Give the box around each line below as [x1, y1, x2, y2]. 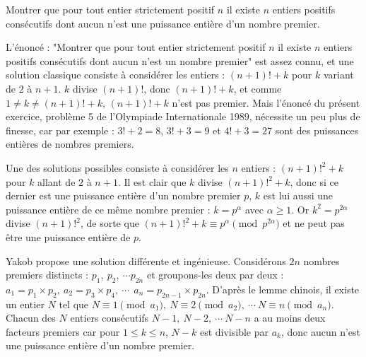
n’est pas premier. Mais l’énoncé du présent [172, 95, 360, 110]
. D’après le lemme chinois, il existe [206, 281, 360, 296]
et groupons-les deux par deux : [146, 267, 284, 282]
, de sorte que [80, 216, 139, 230]
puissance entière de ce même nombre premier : [6, 201, 211, 216]
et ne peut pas [283, 216, 345, 230]
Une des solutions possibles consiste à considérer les [6, 160, 229, 175]
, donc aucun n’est [281, 324, 361, 339]
